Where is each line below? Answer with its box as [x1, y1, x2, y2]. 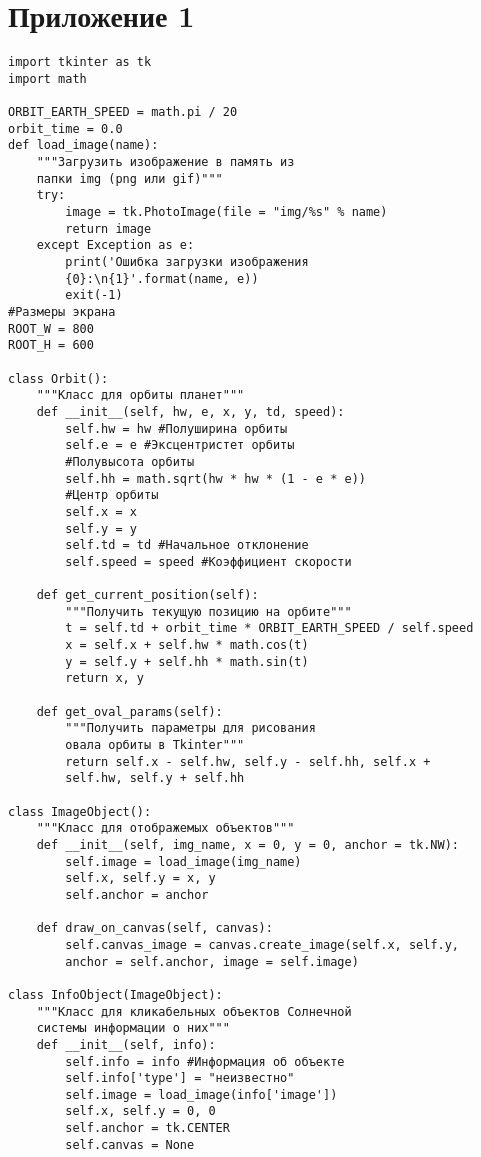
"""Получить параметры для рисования [65, 721, 316, 736]
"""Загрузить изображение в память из [36, 155, 295, 170]
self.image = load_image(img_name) [65, 854, 302, 869]
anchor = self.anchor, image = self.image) [65, 954, 359, 969]
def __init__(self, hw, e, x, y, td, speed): [36, 404, 345, 419]
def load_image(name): [8, 138, 159, 153]
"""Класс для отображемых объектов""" [36, 821, 295, 836]
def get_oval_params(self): [36, 704, 223, 719]
